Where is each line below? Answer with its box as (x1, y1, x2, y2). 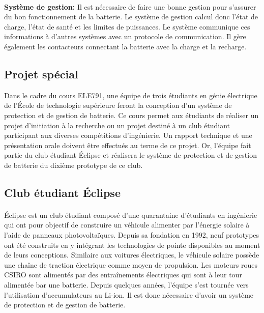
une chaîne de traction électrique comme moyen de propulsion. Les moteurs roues (4, 259, 258, 270)
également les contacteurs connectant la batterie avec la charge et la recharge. (4, 41, 247, 51)
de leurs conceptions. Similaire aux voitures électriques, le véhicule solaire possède (4, 249, 259, 260)
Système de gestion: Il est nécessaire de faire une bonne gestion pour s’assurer (4, 1, 256, 12)
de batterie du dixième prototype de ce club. (4, 159, 143, 170)
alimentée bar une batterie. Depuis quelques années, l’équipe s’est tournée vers (4, 279, 249, 290)
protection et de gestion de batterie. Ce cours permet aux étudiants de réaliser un (4, 109, 259, 120)
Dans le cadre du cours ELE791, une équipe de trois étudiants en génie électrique (4, 90, 257, 100)
